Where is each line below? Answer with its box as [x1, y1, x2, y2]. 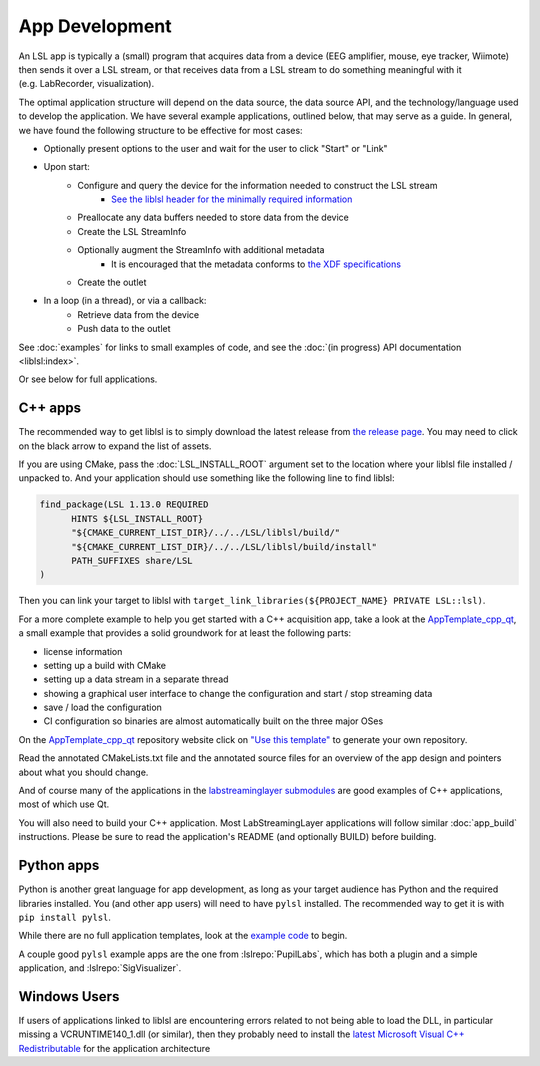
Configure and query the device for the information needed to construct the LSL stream [77, 179, 438, 191]
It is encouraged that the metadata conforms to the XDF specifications [111, 258, 402, 270]
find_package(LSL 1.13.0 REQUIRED [39, 499, 209, 510]
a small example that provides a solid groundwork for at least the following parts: [18, 627, 352, 639]
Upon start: [43, 161, 90, 173]
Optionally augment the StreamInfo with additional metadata [77, 244, 325, 256]
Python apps [18, 857, 100, 874]
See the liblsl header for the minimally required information [111, 193, 353, 205]
